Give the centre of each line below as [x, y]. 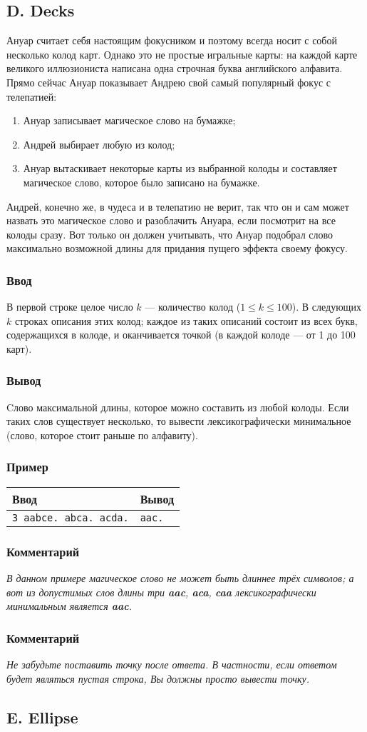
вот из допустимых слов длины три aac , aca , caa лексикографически [161, 592]
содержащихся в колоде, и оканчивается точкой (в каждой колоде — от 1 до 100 [181, 335]
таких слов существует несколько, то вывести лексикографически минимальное [179, 421]
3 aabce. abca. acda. [71, 517]
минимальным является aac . [69, 606]
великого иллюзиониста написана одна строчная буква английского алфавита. [175, 68]
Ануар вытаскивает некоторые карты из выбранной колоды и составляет [180, 168]
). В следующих [326, 307]
